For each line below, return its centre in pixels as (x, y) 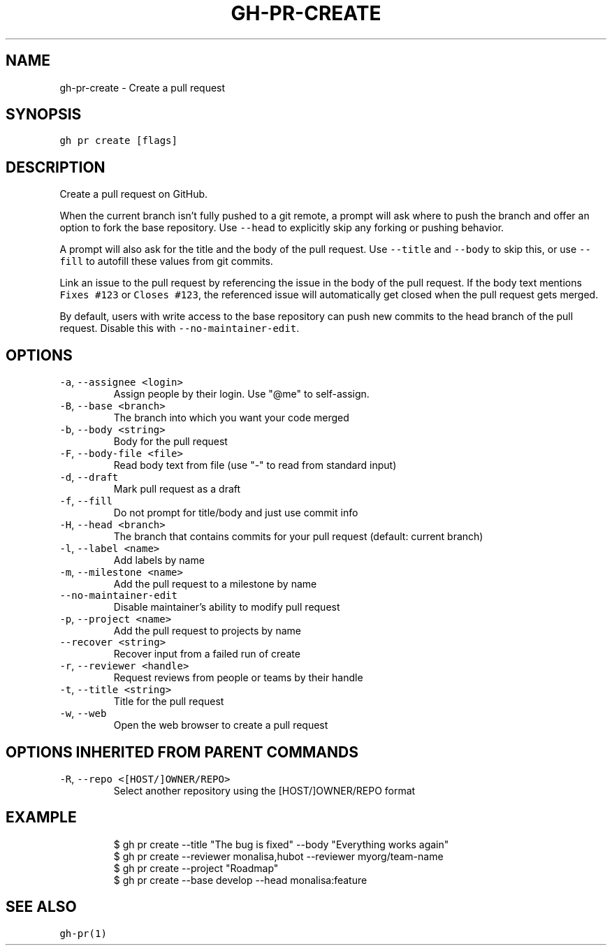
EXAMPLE (41, 818)
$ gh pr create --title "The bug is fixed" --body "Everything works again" (281, 844)
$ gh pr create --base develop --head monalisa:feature (240, 880)
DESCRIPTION (56, 167)
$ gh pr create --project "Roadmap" (196, 868)
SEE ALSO (41, 907)
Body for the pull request (170, 442)
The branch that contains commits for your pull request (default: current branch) (298, 537)
